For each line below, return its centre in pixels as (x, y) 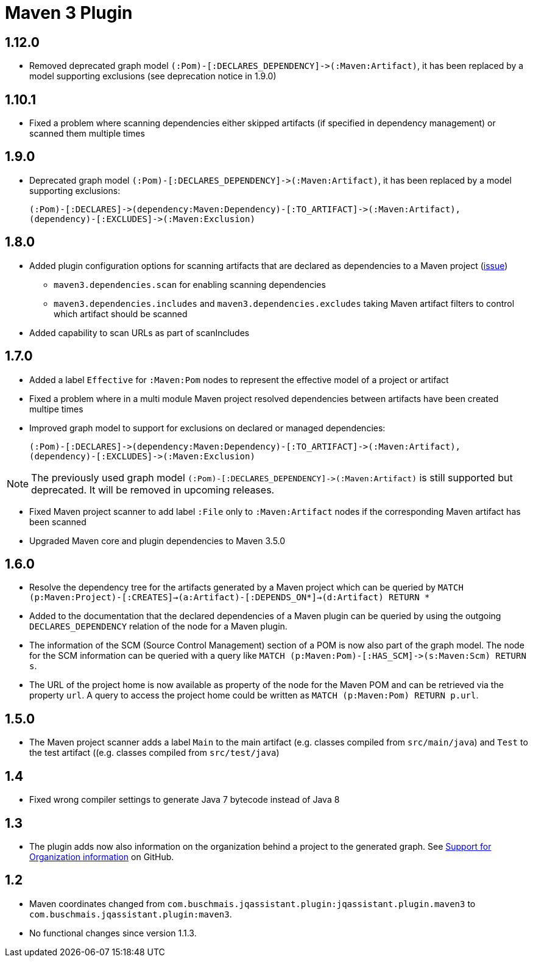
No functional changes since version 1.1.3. (113, 933)
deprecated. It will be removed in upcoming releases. (153, 490)
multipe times (56, 409)
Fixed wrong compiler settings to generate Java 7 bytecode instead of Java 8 (185, 800)
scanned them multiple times (87, 134)
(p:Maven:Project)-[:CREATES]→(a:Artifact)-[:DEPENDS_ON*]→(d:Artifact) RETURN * (230, 598)
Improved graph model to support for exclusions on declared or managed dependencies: (207, 428)
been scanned (58, 522)
